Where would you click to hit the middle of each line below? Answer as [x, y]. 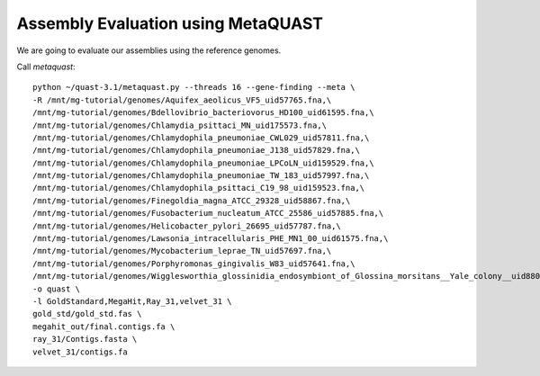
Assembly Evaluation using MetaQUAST [170, 23]
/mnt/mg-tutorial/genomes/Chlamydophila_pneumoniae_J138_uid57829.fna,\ [196, 150]
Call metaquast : [46, 67]
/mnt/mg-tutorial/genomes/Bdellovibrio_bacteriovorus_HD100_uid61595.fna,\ [203, 113]
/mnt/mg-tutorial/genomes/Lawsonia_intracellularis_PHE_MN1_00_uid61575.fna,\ [211, 239]
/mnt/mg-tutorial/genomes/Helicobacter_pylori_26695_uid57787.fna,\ [187, 226]
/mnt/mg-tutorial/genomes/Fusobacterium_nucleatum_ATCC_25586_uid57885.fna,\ [208, 213]
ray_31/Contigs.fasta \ [85, 339]
